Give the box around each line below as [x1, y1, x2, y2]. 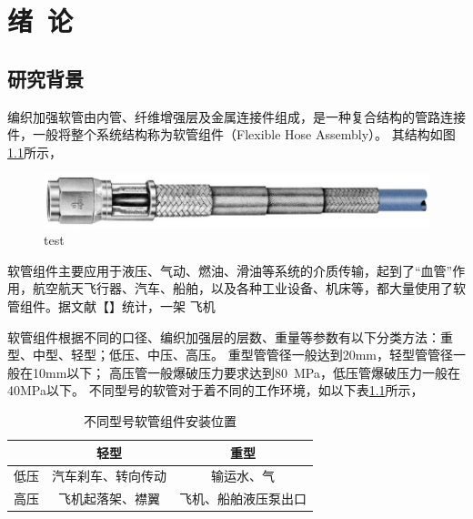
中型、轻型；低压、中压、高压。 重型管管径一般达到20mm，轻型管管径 [32, 345, 453, 364]
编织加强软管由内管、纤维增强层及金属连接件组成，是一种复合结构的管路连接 [7, 107, 466, 126]
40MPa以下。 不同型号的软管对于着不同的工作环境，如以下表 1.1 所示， [7, 381, 424, 400]
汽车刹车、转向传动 [52, 466, 166, 485]
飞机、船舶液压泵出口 [179, 489, 307, 508]
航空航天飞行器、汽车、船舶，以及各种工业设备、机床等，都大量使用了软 [32, 279, 466, 298]
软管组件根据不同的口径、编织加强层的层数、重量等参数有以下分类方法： [7, 327, 440, 346]
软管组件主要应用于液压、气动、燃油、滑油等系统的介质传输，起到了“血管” [7, 260, 453, 280]
